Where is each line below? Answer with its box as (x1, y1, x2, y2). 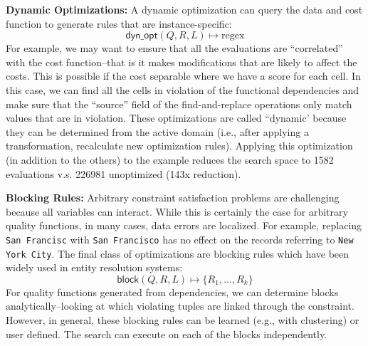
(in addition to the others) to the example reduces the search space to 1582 (6, 152, 334, 167)
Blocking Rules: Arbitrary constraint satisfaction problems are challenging (6, 190, 340, 205)
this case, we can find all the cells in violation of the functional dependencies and (6, 82, 359, 97)
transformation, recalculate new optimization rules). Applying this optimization (6, 138, 353, 153)
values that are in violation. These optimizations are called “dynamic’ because (6, 110, 347, 125)
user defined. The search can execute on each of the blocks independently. (6, 326, 327, 341)
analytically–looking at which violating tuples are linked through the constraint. (6, 298, 354, 313)
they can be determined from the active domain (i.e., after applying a (6, 124, 309, 139)
